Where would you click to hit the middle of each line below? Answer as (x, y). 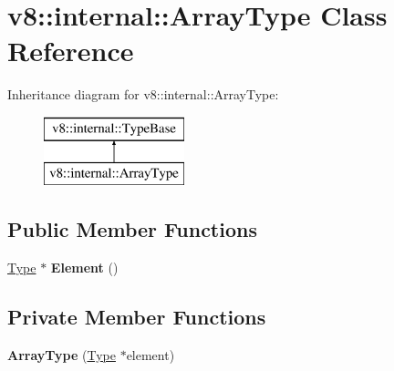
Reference (71, 51)
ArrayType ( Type (62, 355)
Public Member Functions (132, 229)
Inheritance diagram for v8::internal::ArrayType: (143, 94)
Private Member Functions (137, 317)
